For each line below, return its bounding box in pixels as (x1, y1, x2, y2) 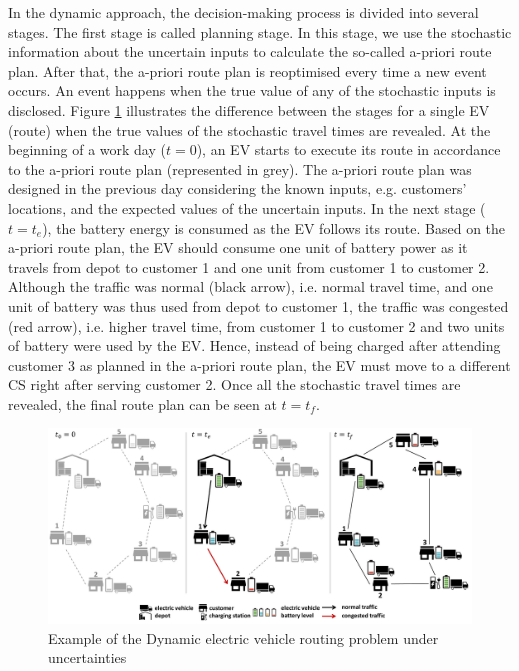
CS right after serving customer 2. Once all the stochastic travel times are (8, 374, 461, 395)
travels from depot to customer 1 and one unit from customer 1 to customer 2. (8, 256, 490, 277)
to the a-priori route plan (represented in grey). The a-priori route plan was (8, 158, 472, 179)
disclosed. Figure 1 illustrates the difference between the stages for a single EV (8, 99, 490, 120)
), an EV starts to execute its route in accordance (196, 139, 501, 160)
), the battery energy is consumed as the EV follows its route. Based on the (42, 217, 506, 238)
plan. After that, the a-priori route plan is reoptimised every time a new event (8, 60, 487, 81)
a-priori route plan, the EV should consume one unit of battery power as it (8, 237, 468, 258)
